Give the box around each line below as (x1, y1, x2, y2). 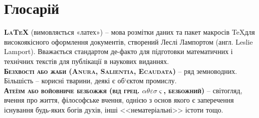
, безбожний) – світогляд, (163, 85, 243, 95)
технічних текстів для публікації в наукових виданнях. (4, 56, 169, 66)
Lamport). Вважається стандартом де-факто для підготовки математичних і (4, 46, 233, 57)
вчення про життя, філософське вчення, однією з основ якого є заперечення (4, 95, 234, 105)
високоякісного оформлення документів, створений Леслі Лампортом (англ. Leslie (4, 36, 253, 47)
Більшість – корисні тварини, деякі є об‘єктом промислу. (4, 75, 177, 86)
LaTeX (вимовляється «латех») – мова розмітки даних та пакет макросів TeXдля (4, 27, 255, 37)
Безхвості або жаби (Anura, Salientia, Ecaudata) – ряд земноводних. (4, 65, 237, 76)
